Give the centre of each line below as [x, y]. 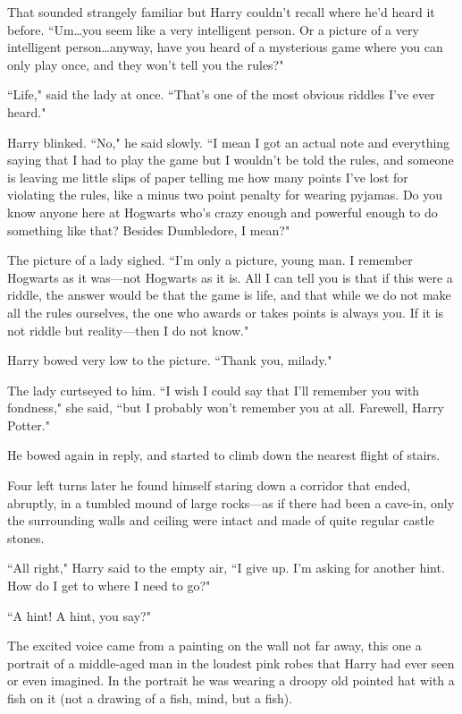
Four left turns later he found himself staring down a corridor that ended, [209, 485]
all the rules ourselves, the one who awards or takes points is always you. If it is [226, 312]
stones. [26, 537]
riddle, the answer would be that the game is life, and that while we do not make [229, 295]
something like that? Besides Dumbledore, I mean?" [149, 229]
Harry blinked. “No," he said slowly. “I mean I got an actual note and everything [229, 142]
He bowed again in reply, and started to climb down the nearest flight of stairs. [224, 455]
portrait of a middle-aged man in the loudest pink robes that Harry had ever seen [231, 663]
